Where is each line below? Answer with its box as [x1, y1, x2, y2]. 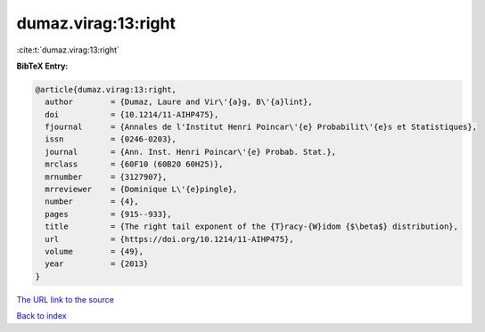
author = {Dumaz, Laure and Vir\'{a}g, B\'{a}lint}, [45, 97, 313, 107]
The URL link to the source [16, 294, 115, 304]
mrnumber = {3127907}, [45, 172, 168, 182]
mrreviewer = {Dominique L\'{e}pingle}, [45, 184, 238, 195]
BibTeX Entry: [16, 61, 69, 71]
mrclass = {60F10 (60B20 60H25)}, [45, 159, 224, 169]
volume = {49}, [45, 247, 144, 256]
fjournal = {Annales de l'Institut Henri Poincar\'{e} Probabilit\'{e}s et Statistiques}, [45, 122, 477, 133]
